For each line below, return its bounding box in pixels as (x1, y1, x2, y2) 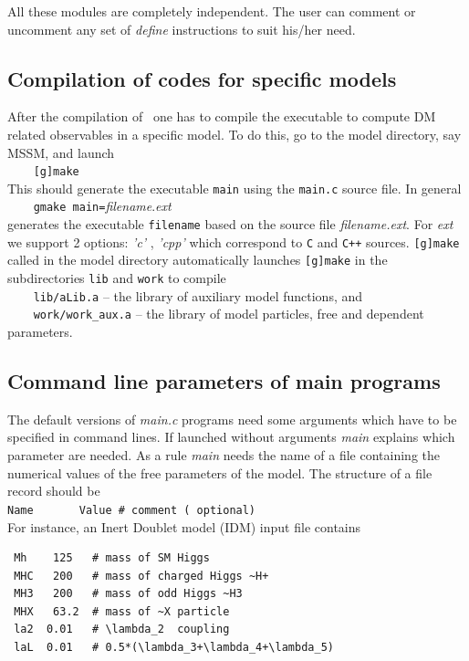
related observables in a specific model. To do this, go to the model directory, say (7, 124, 462, 143)
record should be (7, 481, 100, 500)
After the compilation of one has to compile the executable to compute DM (7, 107, 436, 126)
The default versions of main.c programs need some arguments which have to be (7, 409, 457, 428)
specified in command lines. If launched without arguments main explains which (7, 427, 455, 446)
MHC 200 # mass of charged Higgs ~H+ (14, 569, 269, 582)
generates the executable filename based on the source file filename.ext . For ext (7, 215, 453, 234)
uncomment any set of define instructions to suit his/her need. (7, 19, 356, 38)
